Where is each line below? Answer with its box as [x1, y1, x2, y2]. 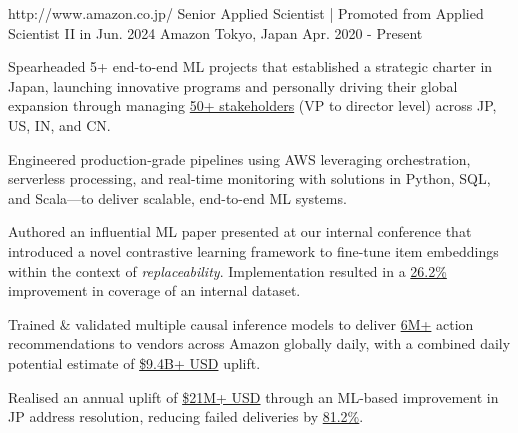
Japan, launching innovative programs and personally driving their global [8, 75, 458, 96]
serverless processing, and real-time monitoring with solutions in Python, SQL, [8, 168, 491, 189]
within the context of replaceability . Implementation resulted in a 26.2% [8, 260, 447, 281]
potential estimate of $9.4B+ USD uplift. [8, 352, 261, 373]
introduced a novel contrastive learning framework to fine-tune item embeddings [8, 240, 499, 261]
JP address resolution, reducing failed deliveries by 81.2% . [8, 406, 364, 427]
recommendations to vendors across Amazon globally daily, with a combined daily [8, 333, 511, 354]
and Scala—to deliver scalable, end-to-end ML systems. [8, 187, 347, 208]
